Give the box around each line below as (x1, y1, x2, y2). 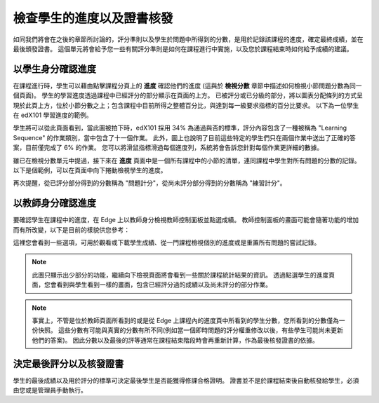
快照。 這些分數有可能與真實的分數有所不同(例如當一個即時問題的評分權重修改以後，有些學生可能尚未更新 (37, 326, 344, 334)
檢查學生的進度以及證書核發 (13, 11, 173, 26)
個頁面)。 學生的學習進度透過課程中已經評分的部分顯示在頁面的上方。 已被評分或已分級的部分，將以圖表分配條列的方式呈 (13, 91, 363, 100)
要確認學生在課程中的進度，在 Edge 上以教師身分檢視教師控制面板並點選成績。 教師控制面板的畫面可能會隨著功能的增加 (13, 216, 359, 224)
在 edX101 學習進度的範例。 (13, 111, 93, 119)
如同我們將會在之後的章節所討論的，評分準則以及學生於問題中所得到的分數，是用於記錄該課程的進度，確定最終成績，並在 (13, 35, 364, 43)
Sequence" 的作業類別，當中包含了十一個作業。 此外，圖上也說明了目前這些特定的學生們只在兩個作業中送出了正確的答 (13, 133, 356, 142)
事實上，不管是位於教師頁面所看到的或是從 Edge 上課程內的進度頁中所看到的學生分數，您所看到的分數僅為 (32, 316, 340, 325)
